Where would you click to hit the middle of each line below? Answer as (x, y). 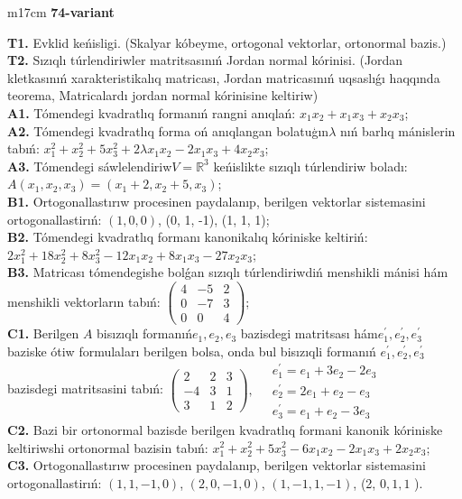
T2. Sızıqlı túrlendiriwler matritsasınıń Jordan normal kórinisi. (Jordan (205, 60)
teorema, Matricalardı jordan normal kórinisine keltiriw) (163, 95)
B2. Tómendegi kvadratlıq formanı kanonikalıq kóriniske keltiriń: (188, 237)
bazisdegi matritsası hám (309, 333)
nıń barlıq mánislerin (397, 130)
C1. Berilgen (43, 333)
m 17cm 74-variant (61, 12)
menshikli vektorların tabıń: (84, 301)
